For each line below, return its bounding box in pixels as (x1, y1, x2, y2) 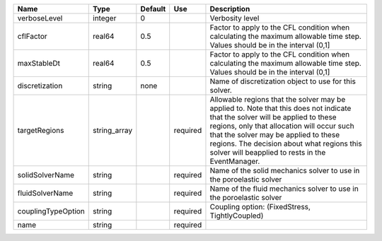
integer (93, 13, 117, 23)
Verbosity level (209, 13, 260, 23)
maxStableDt (17, 59, 60, 68)
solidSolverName (17, 170, 74, 180)
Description (209, 4, 250, 13)
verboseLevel (17, 13, 63, 23)
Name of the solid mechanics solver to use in (209, 166, 360, 175)
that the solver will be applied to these (209, 112, 337, 122)
